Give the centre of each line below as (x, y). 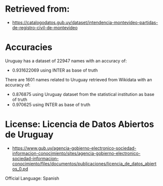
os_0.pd (20, 168)
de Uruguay (29, 135)
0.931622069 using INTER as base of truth (55, 70)
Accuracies (29, 47)
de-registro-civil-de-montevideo (45, 27)
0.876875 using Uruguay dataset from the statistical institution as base (83, 94)
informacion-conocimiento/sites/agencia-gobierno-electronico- (76, 153)
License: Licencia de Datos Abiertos (80, 124)
